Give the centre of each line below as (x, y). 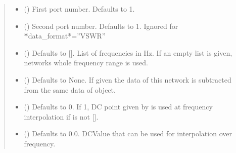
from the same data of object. (70, 89)
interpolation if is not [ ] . (61, 116)
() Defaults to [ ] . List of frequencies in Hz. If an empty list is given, (128, 52)
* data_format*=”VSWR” (65, 36)
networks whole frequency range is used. (86, 63)
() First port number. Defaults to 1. (79, 9)
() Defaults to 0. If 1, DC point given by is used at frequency (118, 107)
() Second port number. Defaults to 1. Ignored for (101, 26)
